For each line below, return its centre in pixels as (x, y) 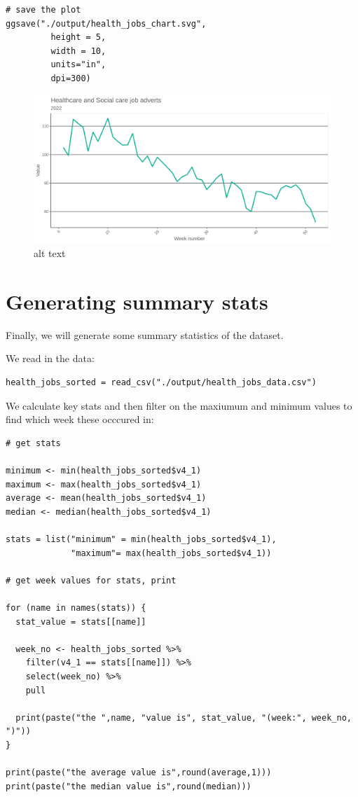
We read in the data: (50, 358)
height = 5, (78, 37)
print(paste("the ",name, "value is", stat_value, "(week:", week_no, (184, 718)
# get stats (33, 443)
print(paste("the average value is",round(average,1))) (139, 773)
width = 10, (78, 51)
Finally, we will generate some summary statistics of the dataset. (145, 334)
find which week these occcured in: (80, 419)
